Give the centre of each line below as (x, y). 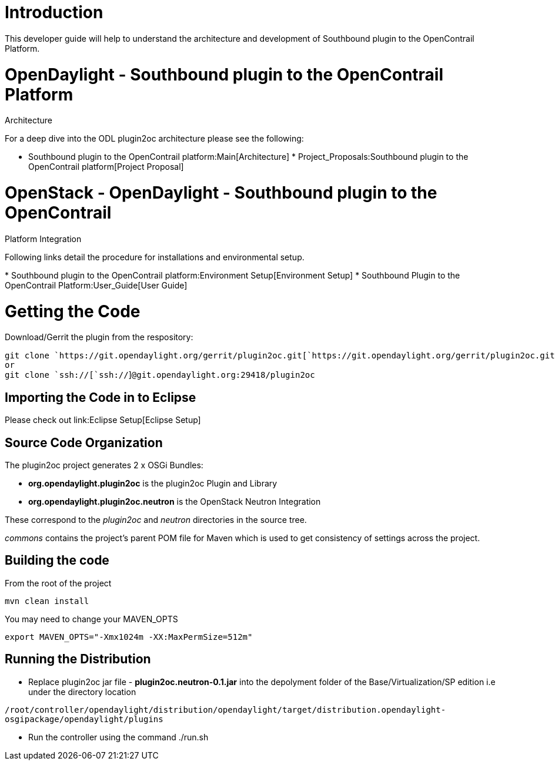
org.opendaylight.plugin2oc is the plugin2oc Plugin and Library (153, 483)
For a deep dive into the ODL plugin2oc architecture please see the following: (154, 139)
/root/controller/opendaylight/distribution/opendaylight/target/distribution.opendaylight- (225, 709)
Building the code (57, 561)
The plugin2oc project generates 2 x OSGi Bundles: (104, 465)
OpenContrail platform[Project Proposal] (106, 167)
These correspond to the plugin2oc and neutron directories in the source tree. (156, 519)
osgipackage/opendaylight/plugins (84, 719)
